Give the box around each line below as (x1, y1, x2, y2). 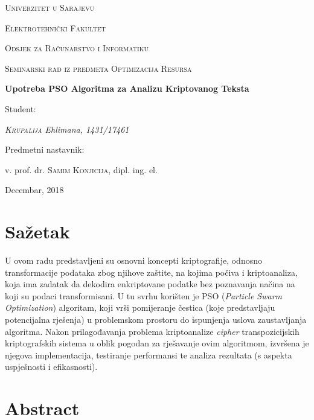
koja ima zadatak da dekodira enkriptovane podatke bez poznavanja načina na (5, 278, 295, 290)
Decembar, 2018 (5, 183, 64, 196)
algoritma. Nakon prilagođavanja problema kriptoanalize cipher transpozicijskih (5, 325, 300, 337)
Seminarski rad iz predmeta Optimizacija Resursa (5, 62, 192, 74)
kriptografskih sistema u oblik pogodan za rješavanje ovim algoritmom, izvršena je (5, 337, 309, 349)
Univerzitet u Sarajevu (5, 1, 95, 13)
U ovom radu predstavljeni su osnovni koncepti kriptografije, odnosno (5, 254, 262, 267)
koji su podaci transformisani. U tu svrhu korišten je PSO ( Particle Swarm (5, 289, 283, 302)
